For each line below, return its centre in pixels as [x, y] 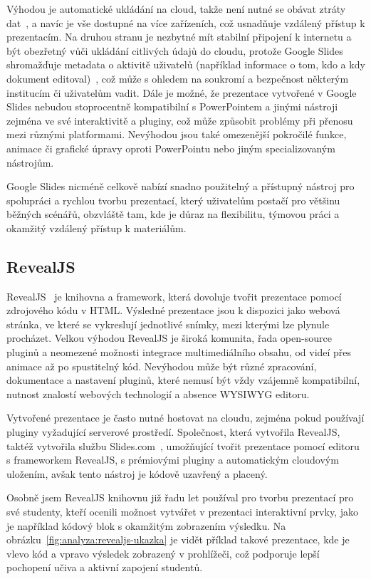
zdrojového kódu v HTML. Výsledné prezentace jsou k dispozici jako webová [173, 310]
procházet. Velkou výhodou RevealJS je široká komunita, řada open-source [169, 338]
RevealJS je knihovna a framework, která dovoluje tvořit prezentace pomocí [174, 296]
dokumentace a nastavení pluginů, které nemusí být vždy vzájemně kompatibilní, [183, 380]
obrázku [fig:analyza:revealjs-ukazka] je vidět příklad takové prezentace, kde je [178, 539]
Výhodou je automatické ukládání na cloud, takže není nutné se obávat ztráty [176, 9]
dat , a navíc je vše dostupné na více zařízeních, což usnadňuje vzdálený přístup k [186, 22]
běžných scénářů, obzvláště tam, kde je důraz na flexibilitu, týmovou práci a [173, 214]
